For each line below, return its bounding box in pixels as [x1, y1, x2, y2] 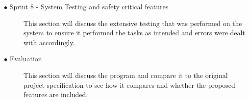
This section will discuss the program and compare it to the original [24, 70, 228, 80]
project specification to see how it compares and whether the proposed [24, 79, 235, 90]
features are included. [24, 89, 88, 100]
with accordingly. [24, 37, 75, 47]
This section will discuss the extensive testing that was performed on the [24, 18, 242, 28]
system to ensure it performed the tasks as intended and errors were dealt [24, 27, 245, 38]
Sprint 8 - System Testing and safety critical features [9, 1, 169, 11]
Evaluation [9, 53, 42, 64]
